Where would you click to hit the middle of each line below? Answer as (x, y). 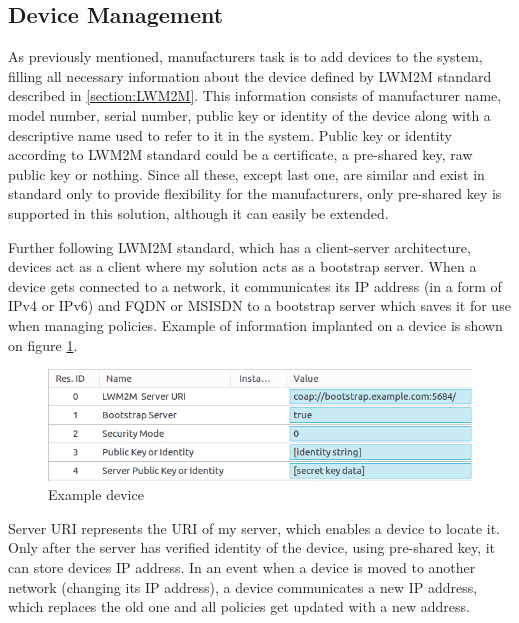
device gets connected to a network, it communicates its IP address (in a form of (255, 285)
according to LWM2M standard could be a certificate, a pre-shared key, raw (240, 154)
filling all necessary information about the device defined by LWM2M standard (250, 75)
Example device (96, 494)
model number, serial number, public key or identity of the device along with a (249, 114)
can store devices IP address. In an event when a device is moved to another (242, 567)
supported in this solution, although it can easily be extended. (198, 212)
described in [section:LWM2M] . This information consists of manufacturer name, (255, 95)
